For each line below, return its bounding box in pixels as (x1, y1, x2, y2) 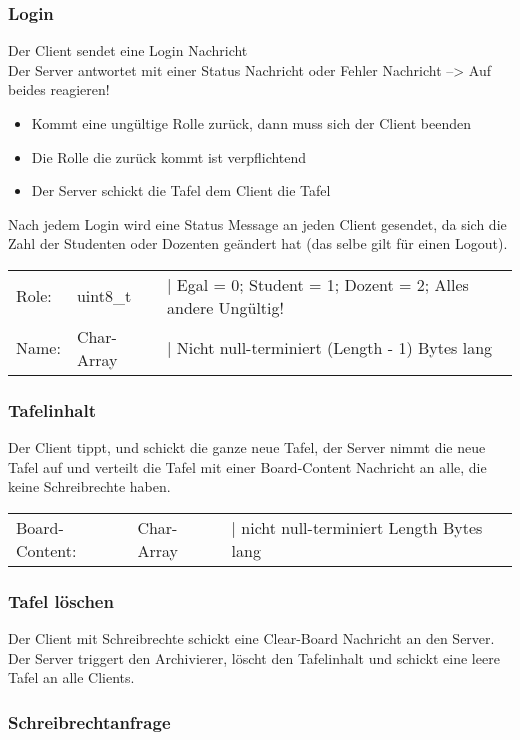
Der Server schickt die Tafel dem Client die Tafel (31, 180, 331, 201)
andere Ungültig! (166, 295, 284, 319)
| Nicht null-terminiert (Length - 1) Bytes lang (166, 336, 493, 360)
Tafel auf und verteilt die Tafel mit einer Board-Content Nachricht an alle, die (8, 456, 487, 477)
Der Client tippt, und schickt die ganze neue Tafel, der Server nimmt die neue (8, 437, 486, 458)
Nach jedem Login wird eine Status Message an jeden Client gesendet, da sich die (8, 213, 507, 234)
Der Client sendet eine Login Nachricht (8, 40, 248, 61)
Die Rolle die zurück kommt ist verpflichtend (31, 146, 307, 167)
